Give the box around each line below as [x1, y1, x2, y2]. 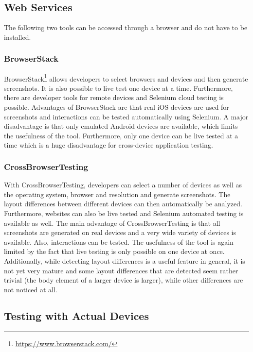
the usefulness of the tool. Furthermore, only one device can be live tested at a [4, 130, 238, 140]
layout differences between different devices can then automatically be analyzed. [4, 199, 242, 209]
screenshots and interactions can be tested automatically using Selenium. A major [4, 111, 249, 121]
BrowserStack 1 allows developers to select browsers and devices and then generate [4, 72, 248, 84]
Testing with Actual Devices [4, 308, 149, 323]
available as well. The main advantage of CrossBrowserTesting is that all [4, 218, 220, 228]
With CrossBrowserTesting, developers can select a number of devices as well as [4, 180, 242, 190]
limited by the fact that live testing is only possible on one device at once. [4, 246, 225, 256]
